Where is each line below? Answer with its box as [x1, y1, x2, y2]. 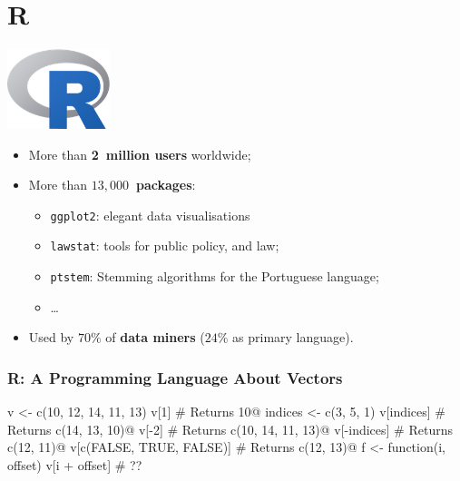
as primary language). [232, 328, 354, 347]
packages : [135, 175, 196, 194]
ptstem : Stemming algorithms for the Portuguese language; [50, 267, 379, 286]
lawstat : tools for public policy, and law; [50, 236, 279, 255]
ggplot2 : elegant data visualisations [50, 205, 250, 224]
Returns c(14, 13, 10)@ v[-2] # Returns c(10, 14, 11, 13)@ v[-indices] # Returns [7, 419, 453, 438]
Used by [28, 328, 74, 347]
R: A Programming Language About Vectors [7, 366, 343, 388]
